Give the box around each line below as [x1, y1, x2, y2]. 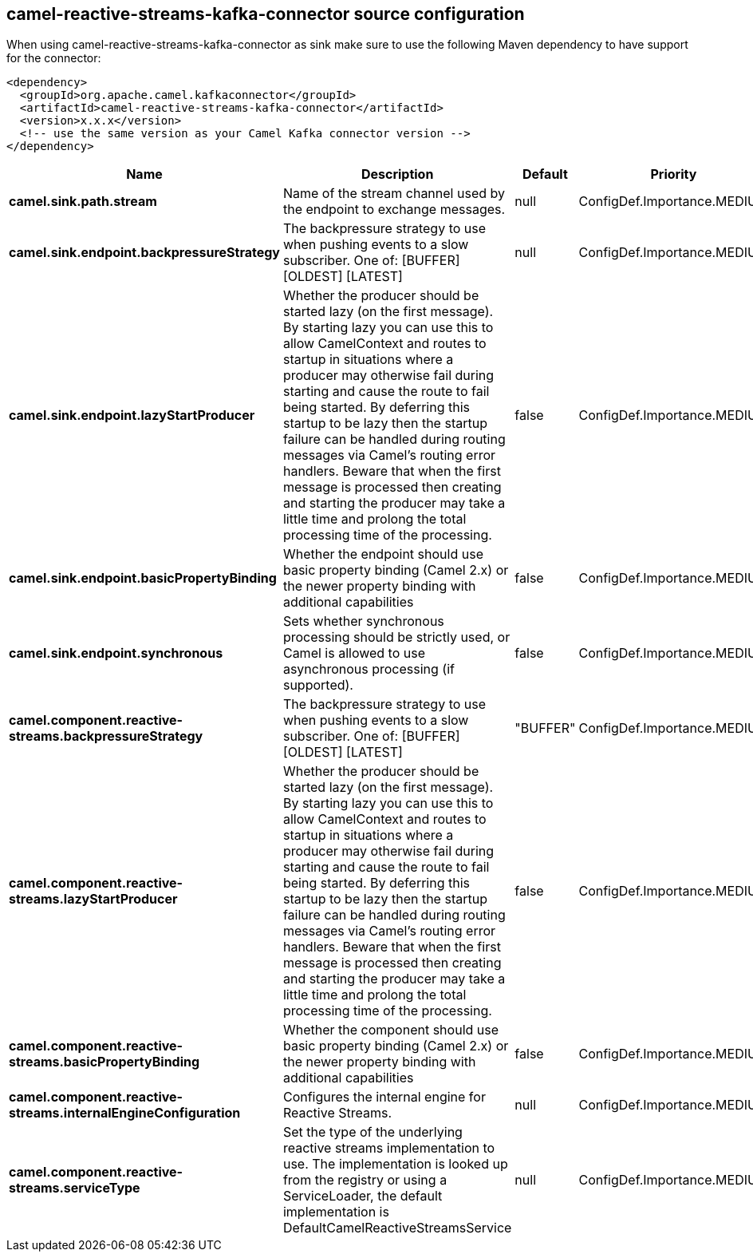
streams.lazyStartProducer [9, 891, 178, 908]
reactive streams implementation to [282, 1140, 495, 1157]
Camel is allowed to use [282, 645, 426, 662]
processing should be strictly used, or [282, 629, 511, 646]
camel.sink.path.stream [9, 193, 157, 210]
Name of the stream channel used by [282, 185, 505, 202]
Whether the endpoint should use [282, 546, 483, 563]
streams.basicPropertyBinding [9, 1054, 200, 1070]
